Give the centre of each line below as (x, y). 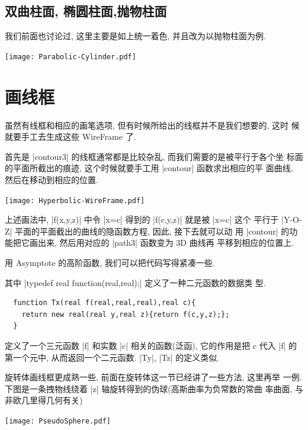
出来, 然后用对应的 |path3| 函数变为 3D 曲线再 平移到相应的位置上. (166, 243)
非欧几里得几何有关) (44, 400)
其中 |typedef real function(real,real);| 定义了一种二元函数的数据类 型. (135, 282)
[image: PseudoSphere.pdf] (58, 421)
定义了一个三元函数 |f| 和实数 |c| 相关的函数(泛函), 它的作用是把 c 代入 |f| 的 (151, 345)
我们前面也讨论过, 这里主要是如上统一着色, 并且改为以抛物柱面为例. (135, 36)
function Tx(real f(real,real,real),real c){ (105, 303)
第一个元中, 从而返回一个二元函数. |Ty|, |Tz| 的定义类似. (112, 357)
